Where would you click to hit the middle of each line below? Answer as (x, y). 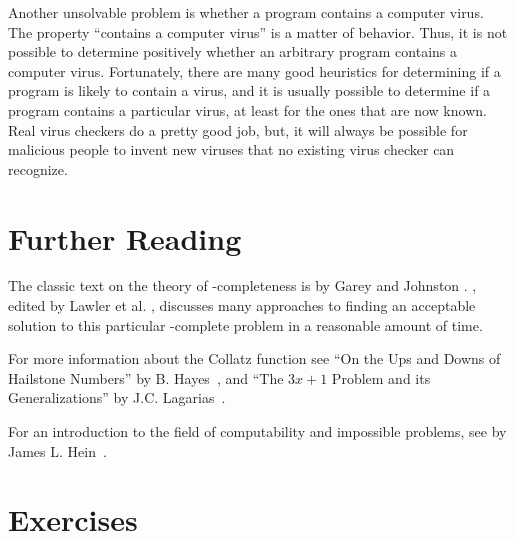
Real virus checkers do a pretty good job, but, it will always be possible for (238, 129)
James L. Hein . (57, 450)
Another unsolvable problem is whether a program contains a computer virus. (246, 12)
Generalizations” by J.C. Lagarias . (117, 397)
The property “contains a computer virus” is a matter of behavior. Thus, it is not (258, 31)
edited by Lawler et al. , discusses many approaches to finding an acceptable (242, 305)
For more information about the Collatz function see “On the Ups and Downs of (254, 358)
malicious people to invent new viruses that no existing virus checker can (231, 149)
